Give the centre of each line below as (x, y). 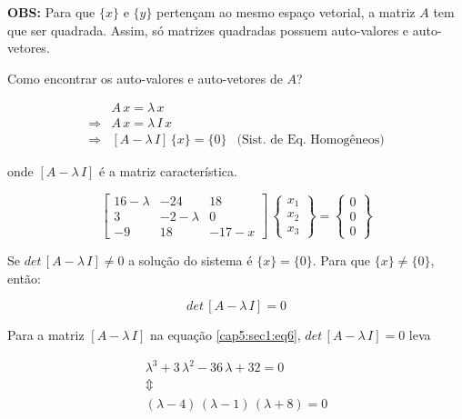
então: (24, 278)
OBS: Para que (51, 12)
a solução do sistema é (191, 260)
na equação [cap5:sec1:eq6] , (225, 335)
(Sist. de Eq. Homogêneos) (311, 140)
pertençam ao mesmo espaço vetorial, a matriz (286, 12)
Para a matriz (46, 335)
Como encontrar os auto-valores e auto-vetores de (145, 78)
